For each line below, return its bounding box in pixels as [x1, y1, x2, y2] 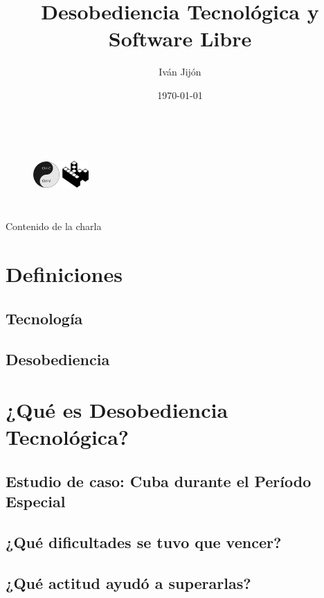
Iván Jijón [159, 64, 201, 79]
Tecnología [6, 307, 83, 328]
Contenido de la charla [6, 219, 102, 234]
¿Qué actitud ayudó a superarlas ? [6, 572, 251, 593]
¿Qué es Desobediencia [6, 396, 228, 424]
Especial [6, 491, 66, 512]
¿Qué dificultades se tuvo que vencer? [6, 531, 282, 553]
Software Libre [108, 24, 252, 53]
